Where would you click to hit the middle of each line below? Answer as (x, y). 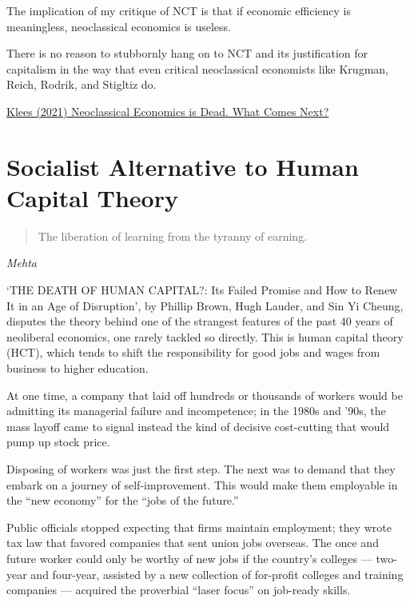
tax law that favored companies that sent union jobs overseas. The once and (193, 543)
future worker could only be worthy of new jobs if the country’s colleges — (189, 558)
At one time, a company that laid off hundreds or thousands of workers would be (205, 395)
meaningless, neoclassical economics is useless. (119, 26)
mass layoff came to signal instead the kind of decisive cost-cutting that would (198, 426)
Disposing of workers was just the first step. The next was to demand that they (201, 469)
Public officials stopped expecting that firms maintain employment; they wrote (199, 527)
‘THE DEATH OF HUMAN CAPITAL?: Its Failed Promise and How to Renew (202, 290)
